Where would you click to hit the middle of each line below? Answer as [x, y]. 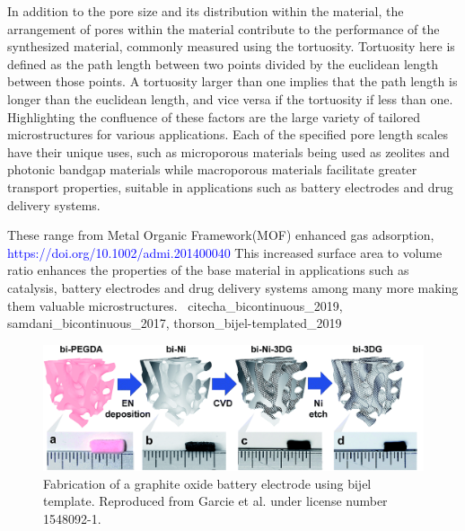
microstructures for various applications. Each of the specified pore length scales [228, 134]
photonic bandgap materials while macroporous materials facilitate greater [212, 169]
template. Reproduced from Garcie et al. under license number [215, 501]
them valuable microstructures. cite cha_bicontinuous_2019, [175, 305]
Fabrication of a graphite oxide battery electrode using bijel [207, 483]
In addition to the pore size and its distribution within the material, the [206, 11]
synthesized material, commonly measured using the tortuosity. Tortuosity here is [231, 46]
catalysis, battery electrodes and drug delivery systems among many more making [233, 287]
